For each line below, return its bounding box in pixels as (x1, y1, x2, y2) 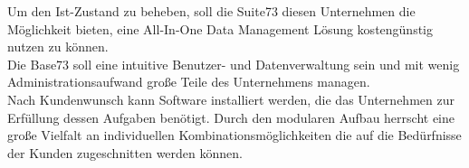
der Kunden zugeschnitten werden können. (7, 143, 243, 162)
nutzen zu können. (7, 37, 109, 56)
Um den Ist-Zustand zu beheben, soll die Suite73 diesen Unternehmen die (7, 2, 416, 20)
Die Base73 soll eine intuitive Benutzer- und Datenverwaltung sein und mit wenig (7, 54, 460, 73)
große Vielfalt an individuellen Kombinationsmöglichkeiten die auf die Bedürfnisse (7, 126, 462, 145)
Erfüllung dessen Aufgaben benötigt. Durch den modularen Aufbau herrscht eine (7, 107, 455, 126)
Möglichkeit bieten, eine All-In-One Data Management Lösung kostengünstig (7, 19, 434, 38)
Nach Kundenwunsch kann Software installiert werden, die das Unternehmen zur (7, 89, 455, 108)
